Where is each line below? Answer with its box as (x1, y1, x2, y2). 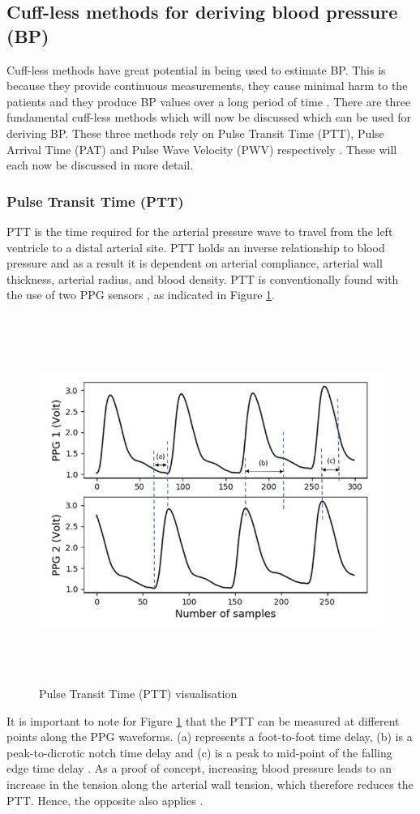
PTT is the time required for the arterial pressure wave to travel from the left (6, 222, 393, 239)
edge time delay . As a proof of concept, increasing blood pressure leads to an (6, 760, 392, 777)
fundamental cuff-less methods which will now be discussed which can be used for (6, 109, 412, 126)
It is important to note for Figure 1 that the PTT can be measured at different (6, 712, 400, 729)
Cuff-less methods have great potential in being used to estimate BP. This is (6, 61, 386, 78)
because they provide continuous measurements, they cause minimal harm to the (6, 77, 408, 94)
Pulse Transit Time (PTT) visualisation (39, 685, 238, 702)
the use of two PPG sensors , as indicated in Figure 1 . (6, 286, 275, 303)
